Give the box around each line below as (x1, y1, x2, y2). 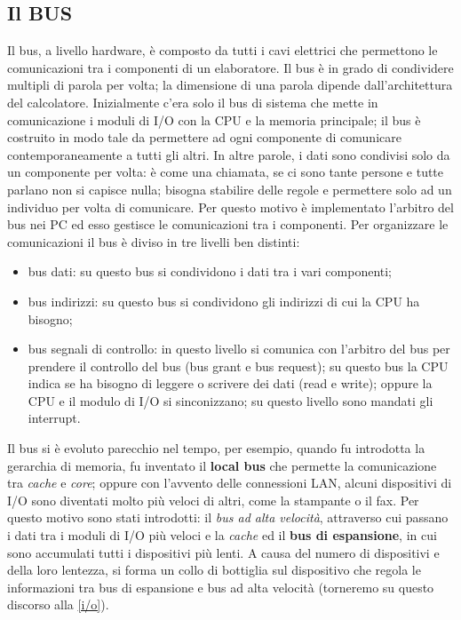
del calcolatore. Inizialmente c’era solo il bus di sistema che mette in (7, 92, 378, 111)
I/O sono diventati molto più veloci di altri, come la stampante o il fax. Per (7, 490, 419, 509)
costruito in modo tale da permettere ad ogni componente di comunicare (7, 128, 401, 147)
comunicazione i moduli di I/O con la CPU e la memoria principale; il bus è (7, 110, 421, 129)
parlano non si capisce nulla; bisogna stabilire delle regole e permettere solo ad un (7, 179, 452, 198)
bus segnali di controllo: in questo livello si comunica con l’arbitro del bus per (28, 339, 450, 358)
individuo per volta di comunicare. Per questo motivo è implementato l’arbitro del (7, 197, 454, 216)
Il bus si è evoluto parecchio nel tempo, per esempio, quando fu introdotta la (7, 439, 425, 457)
